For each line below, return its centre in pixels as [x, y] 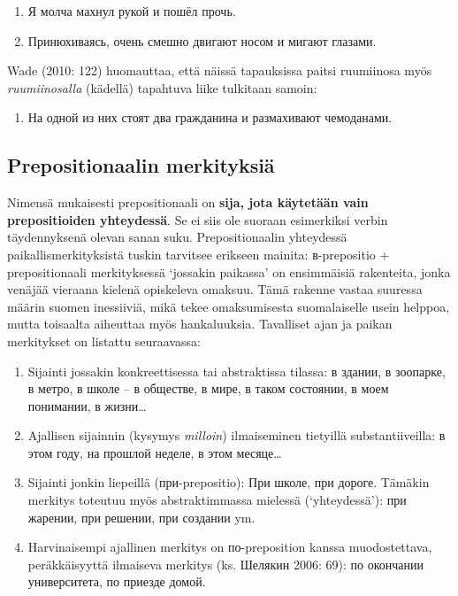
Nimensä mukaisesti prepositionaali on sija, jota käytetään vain [188, 202]
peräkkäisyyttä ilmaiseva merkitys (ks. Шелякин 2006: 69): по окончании [225, 564]
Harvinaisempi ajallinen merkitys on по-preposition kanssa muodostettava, [230, 547]
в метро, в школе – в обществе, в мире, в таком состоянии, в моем [208, 388]
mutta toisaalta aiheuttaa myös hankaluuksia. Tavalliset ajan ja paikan [200, 324]
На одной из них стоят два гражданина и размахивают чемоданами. [210, 117]
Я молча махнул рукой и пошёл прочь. [132, 11]
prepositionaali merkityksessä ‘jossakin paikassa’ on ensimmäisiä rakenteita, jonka [229, 271]
